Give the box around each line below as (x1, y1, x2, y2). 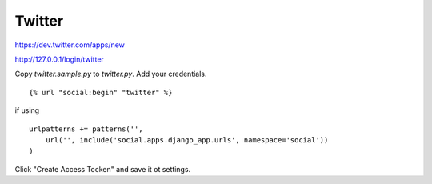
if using (14, 106, 40, 115)
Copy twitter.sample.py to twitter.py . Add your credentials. (14, 69, 207, 79)
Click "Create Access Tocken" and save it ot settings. (14, 164, 191, 174)
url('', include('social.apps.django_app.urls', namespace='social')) (45, 135, 329, 144)
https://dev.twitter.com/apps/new (14, 40, 126, 50)
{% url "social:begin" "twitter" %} (29, 88, 173, 97)
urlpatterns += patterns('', (29, 124, 143, 134)
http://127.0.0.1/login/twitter (14, 54, 104, 64)
